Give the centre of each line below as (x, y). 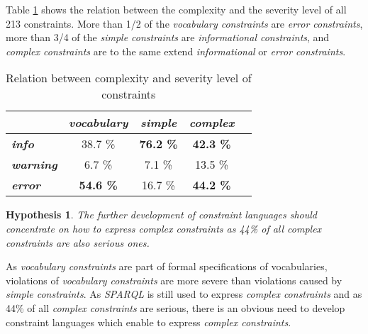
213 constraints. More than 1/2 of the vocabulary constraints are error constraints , (184, 23)
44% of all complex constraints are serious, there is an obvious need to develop (175, 307)
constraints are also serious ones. (78, 242)
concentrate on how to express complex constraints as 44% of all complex (164, 228)
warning (34, 165)
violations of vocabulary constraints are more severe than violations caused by (174, 280)
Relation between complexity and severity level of (129, 78)
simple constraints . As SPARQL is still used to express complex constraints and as (184, 294)
